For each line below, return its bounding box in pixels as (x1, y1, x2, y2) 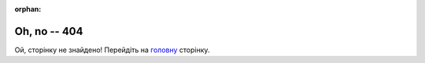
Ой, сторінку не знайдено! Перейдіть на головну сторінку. (14, 45, 210, 54)
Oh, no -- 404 (14, 24, 83, 38)
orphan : (14, 5, 42, 13)
